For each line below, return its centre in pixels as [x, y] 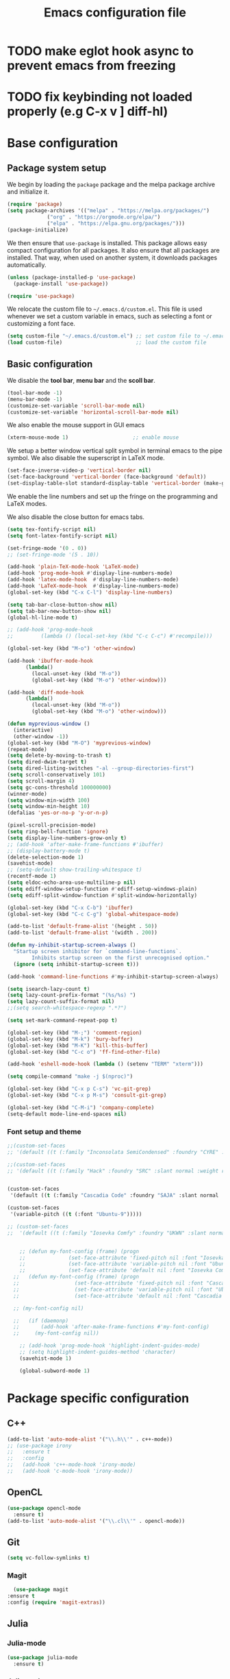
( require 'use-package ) [41, 296]
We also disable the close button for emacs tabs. [76, 517]
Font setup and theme [44, 1131]
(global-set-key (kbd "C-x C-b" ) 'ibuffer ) [70, 908]
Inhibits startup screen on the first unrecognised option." [121, 958]
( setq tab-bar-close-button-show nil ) [62, 605]
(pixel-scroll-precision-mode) [52, 825]
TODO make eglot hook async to [100, 51]
